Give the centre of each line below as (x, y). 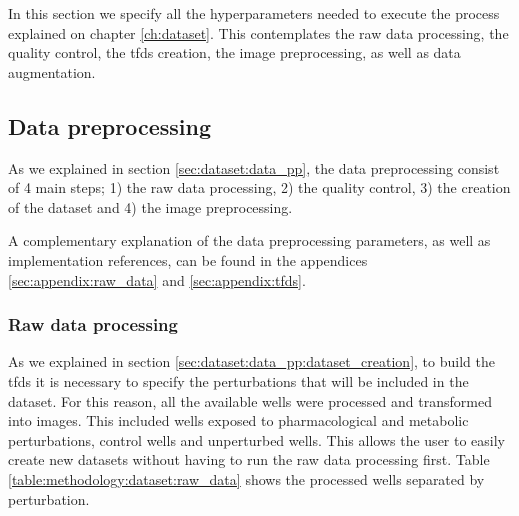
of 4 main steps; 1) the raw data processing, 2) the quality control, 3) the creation (259, 187)
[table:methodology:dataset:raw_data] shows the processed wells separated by (246, 478)
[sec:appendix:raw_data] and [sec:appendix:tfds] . (157, 279)
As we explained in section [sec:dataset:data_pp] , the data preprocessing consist (254, 167)
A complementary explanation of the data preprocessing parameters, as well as (249, 240)
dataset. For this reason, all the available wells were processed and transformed (250, 400)
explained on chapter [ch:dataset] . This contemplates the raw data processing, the (258, 32)
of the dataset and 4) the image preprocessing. (150, 206)
